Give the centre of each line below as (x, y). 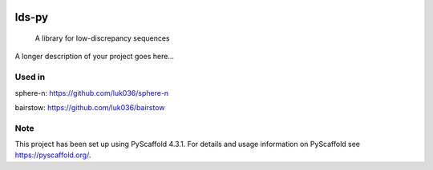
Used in (30, 77)
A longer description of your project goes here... (94, 57)
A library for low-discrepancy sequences (102, 38)
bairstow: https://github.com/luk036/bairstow (90, 107)
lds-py (32, 17)
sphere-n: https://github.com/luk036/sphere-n (92, 93)
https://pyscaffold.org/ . (53, 155)
